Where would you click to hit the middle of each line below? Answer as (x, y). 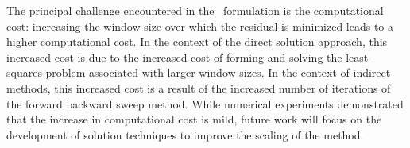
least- (359, 57)
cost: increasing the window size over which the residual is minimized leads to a (200, 26)
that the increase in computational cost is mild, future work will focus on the (194, 119)
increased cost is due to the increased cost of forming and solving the (174, 57)
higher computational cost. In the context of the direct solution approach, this (197, 42)
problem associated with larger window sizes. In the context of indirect (218, 72)
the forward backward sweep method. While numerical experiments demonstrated (205, 103)
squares (24, 72)
